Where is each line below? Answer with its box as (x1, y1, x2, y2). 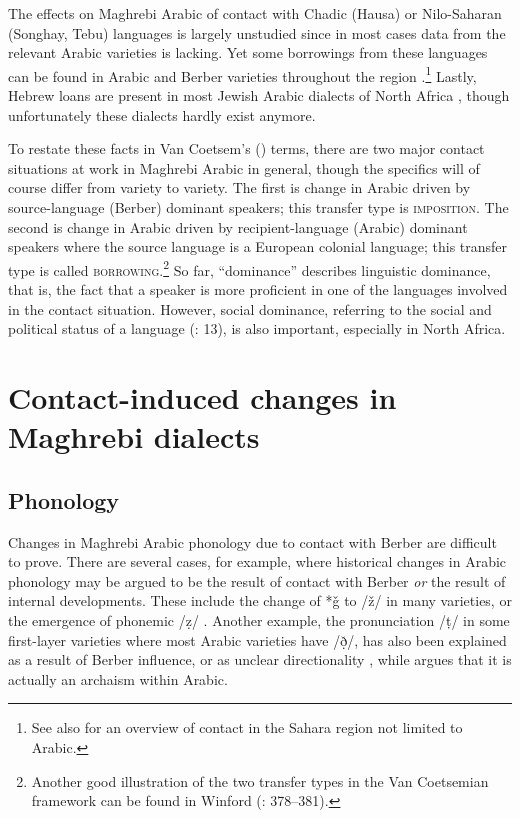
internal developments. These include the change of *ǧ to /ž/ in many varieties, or (8, 590, 512, 611)
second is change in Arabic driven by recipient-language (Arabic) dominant (8, 216, 468, 237)
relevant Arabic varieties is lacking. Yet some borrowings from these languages (8, 42, 488, 63)
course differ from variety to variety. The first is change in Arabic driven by (8, 177, 471, 198)
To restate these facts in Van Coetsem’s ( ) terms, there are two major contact (8, 138, 485, 159)
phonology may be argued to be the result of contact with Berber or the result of (8, 570, 506, 591)
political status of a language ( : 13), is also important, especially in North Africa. (8, 318, 506, 339)
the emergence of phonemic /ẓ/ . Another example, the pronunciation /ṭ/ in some (8, 609, 510, 630)
